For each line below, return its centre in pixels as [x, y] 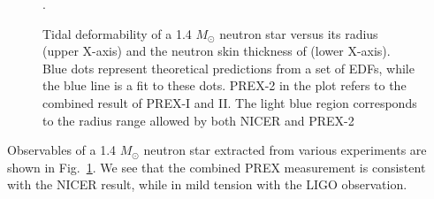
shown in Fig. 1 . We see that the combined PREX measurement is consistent [217, 167]
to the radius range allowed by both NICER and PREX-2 [198, 120]
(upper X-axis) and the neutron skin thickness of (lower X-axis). [217, 51]
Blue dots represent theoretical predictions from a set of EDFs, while [228, 68]
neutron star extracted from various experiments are [285, 150]
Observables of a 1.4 [62, 150]
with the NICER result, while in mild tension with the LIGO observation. [207, 184]
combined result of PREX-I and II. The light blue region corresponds [230, 102]
